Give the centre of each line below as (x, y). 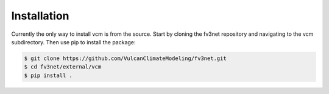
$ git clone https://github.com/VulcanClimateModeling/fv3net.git (125, 58)
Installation (40, 16)
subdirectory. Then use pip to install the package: (73, 42)
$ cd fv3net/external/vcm (63, 67)
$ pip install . (48, 75)
